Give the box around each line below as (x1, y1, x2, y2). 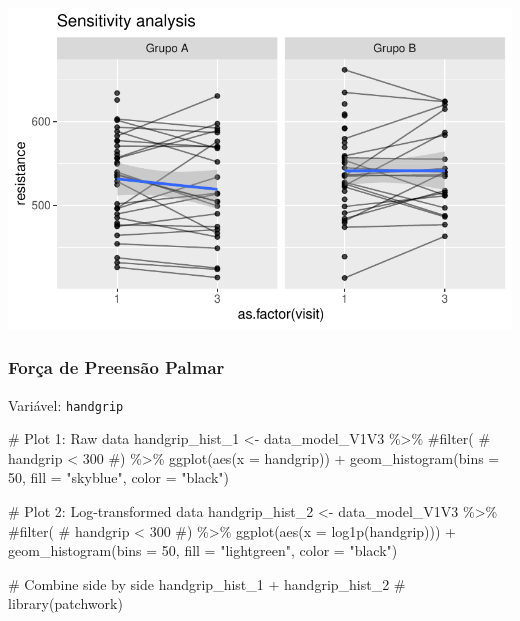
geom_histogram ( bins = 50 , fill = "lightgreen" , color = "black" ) (8, 540, 398, 561)
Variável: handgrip (8, 394, 124, 415)
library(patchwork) (8, 593, 123, 614)
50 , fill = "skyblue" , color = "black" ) (8, 467, 230, 488)
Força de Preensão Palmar (8, 355, 225, 380)
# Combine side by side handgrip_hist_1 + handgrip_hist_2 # (8, 573, 406, 594)
